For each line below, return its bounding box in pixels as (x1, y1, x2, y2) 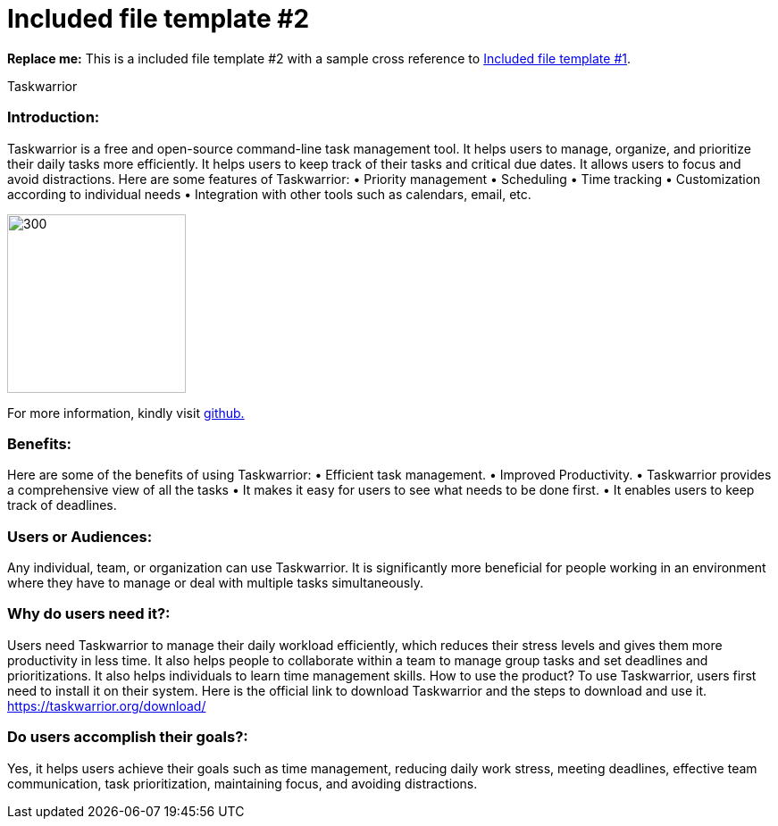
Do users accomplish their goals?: (7, 728, 248, 747)
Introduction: (7, 108, 100, 127)
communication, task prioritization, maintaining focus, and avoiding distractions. (7, 775, 478, 791)
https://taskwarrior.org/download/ (7, 697, 206, 713)
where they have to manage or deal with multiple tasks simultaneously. (7, 575, 423, 590)
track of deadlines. (7, 497, 117, 513)
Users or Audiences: (7, 527, 153, 546)
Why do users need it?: (7, 605, 171, 623)
